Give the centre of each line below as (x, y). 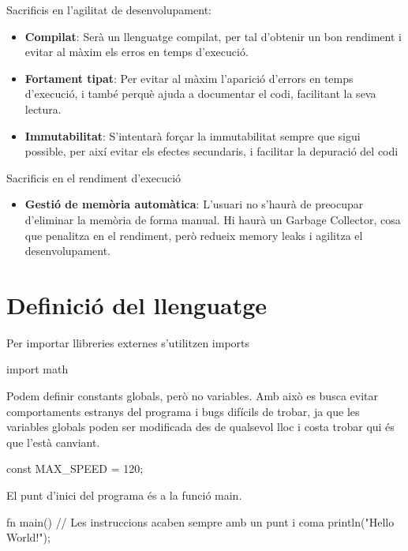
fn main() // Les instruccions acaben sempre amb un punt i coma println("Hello (200, 521)
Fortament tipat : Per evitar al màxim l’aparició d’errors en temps (189, 78)
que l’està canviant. (53, 442)
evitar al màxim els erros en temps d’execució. (137, 52)
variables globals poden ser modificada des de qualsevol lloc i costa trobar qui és (200, 427)
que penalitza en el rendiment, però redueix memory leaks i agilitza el (194, 235)
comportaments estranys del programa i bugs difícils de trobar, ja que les (183, 411)
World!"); (28, 537)
